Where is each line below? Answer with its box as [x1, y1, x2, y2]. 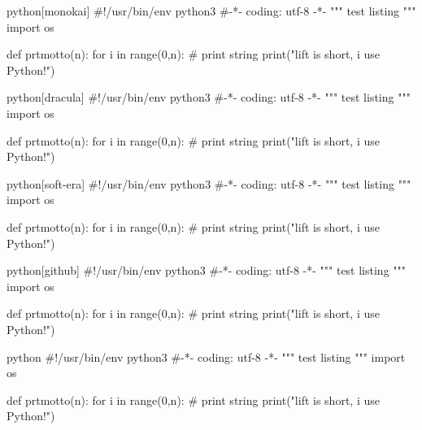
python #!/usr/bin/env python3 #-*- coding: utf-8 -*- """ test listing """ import [7, 348, 406, 365]
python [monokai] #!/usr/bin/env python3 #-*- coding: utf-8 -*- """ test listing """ [7, 2, 416, 19]
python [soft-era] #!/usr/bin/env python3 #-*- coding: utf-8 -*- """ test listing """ [7, 175, 411, 192]
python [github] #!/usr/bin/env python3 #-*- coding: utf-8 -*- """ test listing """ [7, 262, 407, 279]
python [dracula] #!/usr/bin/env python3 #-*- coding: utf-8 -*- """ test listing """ [7, 89, 411, 106]
